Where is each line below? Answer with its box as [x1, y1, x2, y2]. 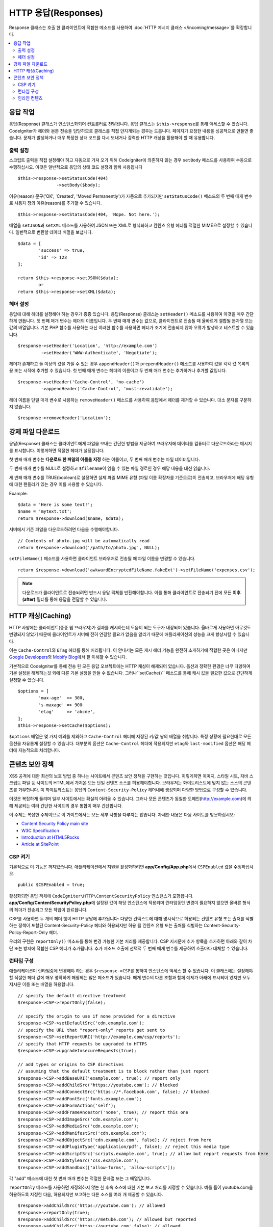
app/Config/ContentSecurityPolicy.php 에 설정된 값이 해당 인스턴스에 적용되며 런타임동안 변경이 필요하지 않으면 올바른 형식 [9, 900, 251, 906]
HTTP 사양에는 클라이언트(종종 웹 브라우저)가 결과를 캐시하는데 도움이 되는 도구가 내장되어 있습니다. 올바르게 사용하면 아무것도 [9, 624, 251, 630]
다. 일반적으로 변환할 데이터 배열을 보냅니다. [9, 229, 93, 235]
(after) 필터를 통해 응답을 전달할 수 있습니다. [22, 596, 107, 602]
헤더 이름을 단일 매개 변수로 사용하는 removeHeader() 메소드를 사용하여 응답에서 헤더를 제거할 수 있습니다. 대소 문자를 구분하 [9, 397, 252, 402]
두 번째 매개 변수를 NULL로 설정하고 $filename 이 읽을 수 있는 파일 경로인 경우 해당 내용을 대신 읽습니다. [9, 465, 211, 471]
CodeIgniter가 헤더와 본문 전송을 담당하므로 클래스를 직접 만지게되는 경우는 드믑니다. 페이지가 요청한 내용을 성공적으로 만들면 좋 [9, 128, 254, 133]
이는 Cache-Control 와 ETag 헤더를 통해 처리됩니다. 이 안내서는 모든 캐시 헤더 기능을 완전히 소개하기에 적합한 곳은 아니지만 [9, 647, 248, 653]
